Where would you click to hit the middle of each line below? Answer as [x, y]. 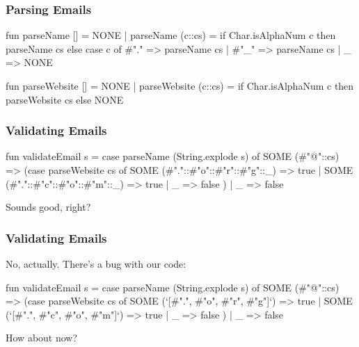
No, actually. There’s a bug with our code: [96, 264]
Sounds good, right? [48, 207]
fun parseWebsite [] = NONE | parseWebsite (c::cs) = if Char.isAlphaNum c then [180, 86]
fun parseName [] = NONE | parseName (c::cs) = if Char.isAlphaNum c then [171, 35]
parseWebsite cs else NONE [65, 99]
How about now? [42, 338]
